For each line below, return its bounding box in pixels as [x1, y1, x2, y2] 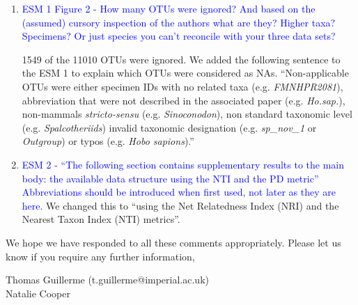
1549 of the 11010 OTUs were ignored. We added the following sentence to [22, 52, 341, 66]
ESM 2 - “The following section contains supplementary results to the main [22, 157, 345, 171]
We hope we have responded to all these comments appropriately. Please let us [6, 235, 341, 249]
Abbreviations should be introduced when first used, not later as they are [22, 185, 336, 199]
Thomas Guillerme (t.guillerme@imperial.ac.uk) [6, 272, 209, 287]
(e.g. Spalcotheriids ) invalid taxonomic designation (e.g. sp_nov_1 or [22, 120, 317, 134]
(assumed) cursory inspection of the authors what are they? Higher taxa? [22, 15, 336, 29]
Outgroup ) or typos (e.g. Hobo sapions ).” [22, 134, 194, 148]
